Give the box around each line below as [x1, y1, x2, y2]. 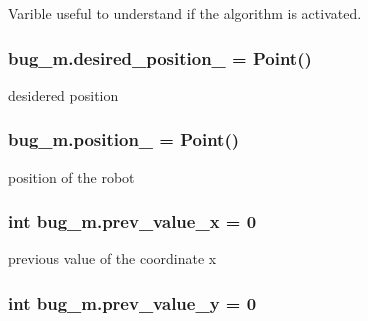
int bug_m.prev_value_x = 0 [8, 209, 257, 234]
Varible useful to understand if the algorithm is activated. [8, 3, 362, 23]
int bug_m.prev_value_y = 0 [8, 290, 257, 315]
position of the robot [8, 166, 135, 187]
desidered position [8, 84, 119, 105]
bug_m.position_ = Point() [8, 127, 240, 152]
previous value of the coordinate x [8, 248, 217, 269]
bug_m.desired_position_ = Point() [8, 45, 312, 70]
